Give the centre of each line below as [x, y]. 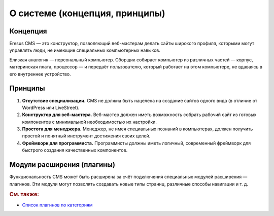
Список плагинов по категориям [57, 205]
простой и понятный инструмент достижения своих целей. [86, 136]
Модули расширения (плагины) [62, 165]
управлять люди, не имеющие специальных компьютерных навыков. [85, 50]
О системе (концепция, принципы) [87, 13]
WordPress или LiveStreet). [51, 107]
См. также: [24, 194]
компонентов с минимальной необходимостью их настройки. [90, 122]
